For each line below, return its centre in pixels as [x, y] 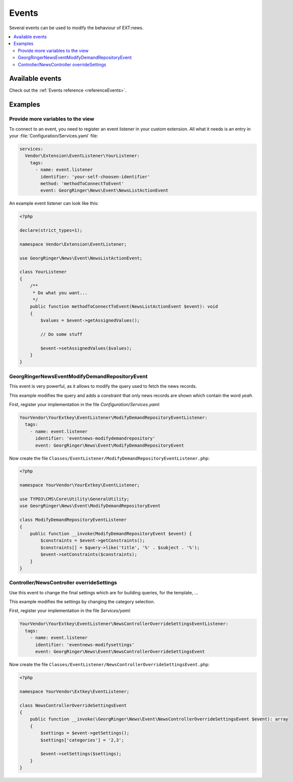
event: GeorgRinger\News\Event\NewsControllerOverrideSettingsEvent [120, 652]
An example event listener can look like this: [54, 204]
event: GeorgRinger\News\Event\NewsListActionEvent [104, 190]
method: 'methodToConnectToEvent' [82, 183]
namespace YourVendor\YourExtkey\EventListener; [80, 485]
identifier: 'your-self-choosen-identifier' [95, 177]
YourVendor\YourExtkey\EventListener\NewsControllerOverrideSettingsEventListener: [124, 624]
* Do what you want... [60, 293]
